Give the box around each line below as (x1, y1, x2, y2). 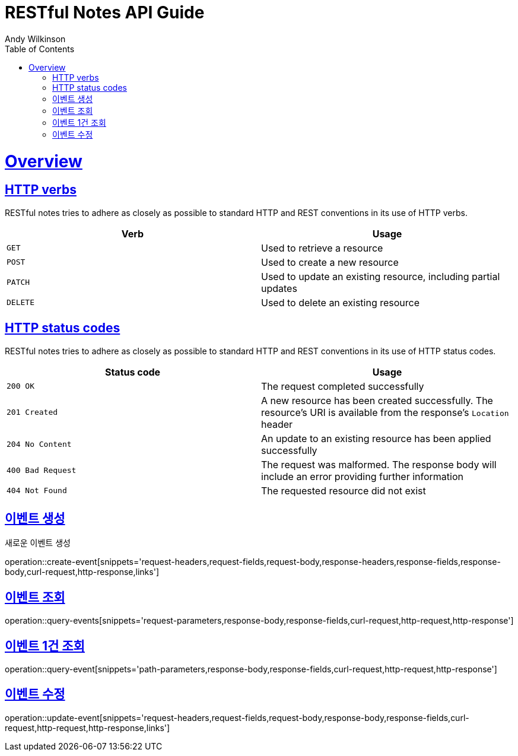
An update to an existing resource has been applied (261, 432, 491, 444)
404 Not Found (7, 486, 67, 495)
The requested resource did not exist (261, 484, 426, 497)
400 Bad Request (7, 466, 77, 475)
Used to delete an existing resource (261, 296, 420, 309)
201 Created (7, 408, 58, 417)
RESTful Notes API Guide (5, 2, 205, 23)
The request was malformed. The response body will (261, 458, 497, 471)
